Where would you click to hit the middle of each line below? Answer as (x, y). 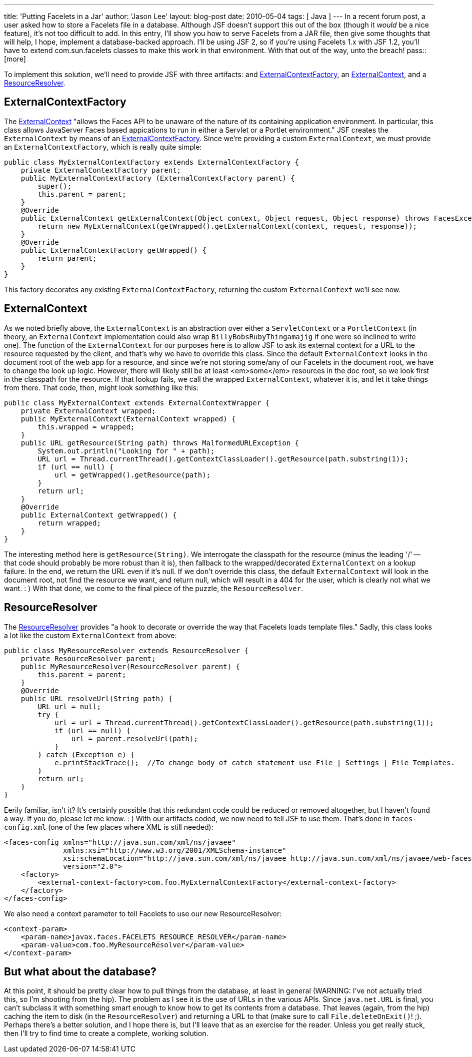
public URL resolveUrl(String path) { (97, 698)
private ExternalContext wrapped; (88, 411)
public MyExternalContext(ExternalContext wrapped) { (128, 419)
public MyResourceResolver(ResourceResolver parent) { (130, 666)
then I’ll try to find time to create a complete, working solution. (106, 1033)
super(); (54, 186)
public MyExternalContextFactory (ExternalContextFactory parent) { (158, 178)
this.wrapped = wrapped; (86, 427)
